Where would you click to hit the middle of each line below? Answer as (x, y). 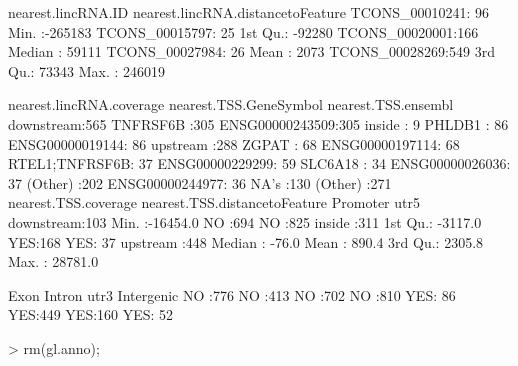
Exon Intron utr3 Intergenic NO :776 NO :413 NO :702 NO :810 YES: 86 (232, 294)
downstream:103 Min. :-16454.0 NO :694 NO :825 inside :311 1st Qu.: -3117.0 (245, 221)
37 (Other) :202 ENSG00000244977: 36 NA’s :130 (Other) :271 (200, 182)
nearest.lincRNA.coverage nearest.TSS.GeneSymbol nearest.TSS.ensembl (231, 104)
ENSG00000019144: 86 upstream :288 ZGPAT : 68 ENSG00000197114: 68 (234, 143)
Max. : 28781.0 (53, 261)
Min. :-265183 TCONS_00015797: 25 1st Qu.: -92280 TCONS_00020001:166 (243, 31)
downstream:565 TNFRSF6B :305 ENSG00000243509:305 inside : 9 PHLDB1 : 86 (258, 123)
